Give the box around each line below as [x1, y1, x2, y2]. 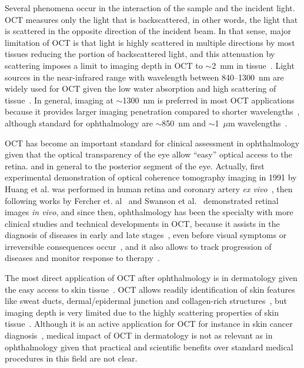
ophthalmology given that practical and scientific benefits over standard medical [5, 340, 293, 353]
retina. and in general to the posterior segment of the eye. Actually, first [5, 159, 265, 172]
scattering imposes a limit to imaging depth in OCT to [5, 59, 203, 71]
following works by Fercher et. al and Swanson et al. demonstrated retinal [5, 194, 279, 206]
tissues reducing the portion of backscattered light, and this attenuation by [5, 48, 275, 60]
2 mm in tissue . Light [212, 59, 295, 71]
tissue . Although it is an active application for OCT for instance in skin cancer [5, 317, 293, 330]
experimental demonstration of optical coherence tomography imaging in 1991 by [5, 171, 297, 183]
